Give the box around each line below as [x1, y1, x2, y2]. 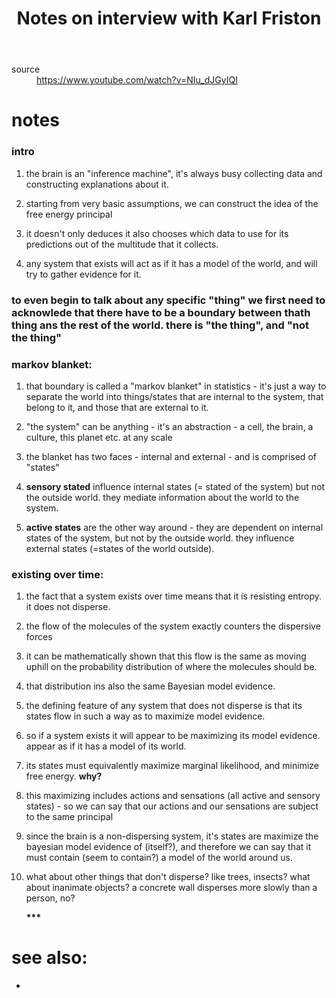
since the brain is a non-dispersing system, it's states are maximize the [25, 830, 319, 842]
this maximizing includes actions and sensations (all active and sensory [25, 790, 321, 802]
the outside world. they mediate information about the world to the [25, 491, 300, 503]
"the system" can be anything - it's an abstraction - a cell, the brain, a [25, 420, 314, 432]
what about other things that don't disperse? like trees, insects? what [25, 871, 311, 883]
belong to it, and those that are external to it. [25, 401, 209, 413]
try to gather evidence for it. [25, 268, 142, 280]
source [11, 63, 41, 76]
